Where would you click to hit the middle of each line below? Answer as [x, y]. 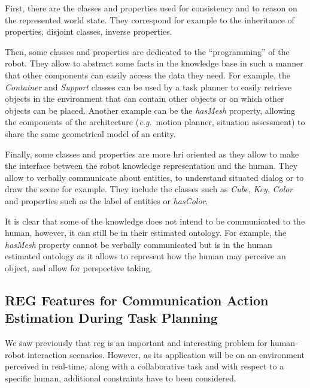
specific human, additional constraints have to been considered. [121, 378]
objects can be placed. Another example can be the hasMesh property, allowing [150, 110]
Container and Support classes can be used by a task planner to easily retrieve [148, 87]
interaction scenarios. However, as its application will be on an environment [166, 354]
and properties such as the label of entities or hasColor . [107, 200]
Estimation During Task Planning [111, 318]
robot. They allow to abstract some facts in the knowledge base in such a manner [154, 63]
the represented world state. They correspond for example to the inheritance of [150, 19]
